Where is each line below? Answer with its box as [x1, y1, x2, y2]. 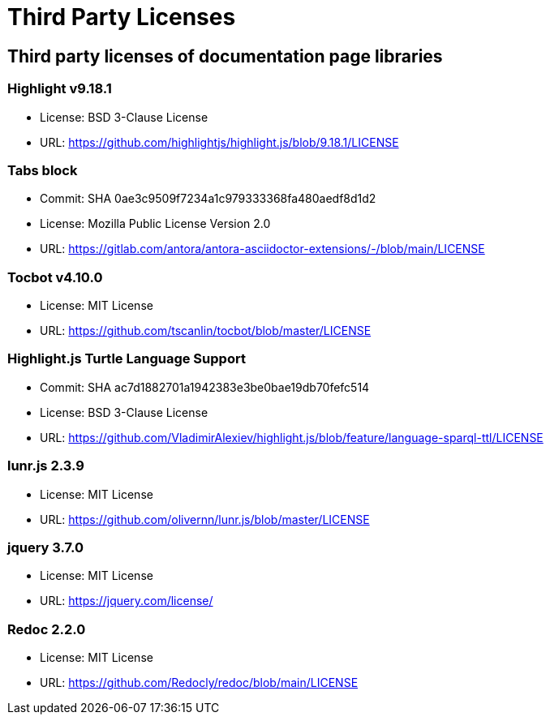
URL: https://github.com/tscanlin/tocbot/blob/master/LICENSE [40, 324, 372, 338]
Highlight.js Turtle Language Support [7, 350, 246, 367]
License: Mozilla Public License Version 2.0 [40, 217, 271, 231]
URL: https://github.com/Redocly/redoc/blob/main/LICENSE [40, 676, 359, 690]
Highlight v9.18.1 [7, 80, 112, 97]
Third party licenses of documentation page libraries [7, 45, 443, 67]
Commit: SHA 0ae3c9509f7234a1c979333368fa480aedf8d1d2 [40, 191, 376, 206]
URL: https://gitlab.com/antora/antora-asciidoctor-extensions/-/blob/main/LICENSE [40, 242, 485, 256]
